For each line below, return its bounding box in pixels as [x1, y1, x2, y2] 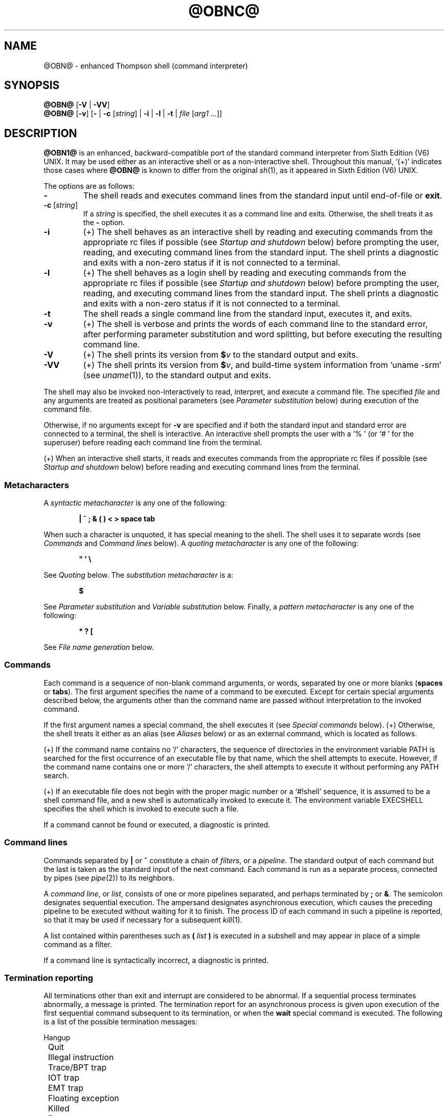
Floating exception [48, 1093, 119, 1104]
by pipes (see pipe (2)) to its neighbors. [43, 873, 174, 882]
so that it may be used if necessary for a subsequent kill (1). [43, 915, 242, 924]
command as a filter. [43, 939, 113, 949]
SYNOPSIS [4, 79, 60, 92]
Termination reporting [4, 972, 94, 983]
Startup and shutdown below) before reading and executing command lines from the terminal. [43, 463, 361, 472]
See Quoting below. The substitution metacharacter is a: [43, 571, 234, 580]
